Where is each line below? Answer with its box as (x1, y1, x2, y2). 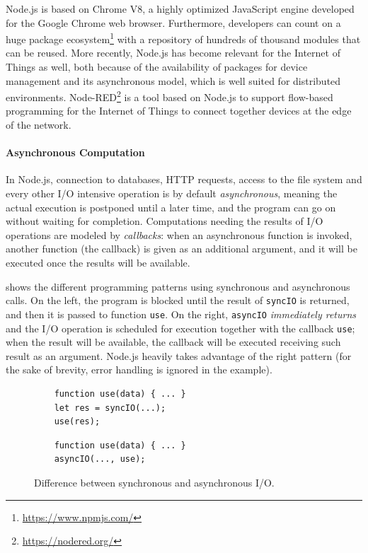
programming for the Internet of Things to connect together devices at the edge (6, 103, 352, 118)
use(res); (54, 417, 100, 427)
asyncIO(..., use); (54, 454, 146, 465)
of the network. (6, 117, 71, 132)
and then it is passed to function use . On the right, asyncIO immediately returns (6, 306, 357, 321)
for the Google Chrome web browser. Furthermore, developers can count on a (6, 15, 341, 30)
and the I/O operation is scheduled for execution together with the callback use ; (6, 320, 355, 335)
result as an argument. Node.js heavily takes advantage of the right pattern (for (6, 348, 352, 363)
